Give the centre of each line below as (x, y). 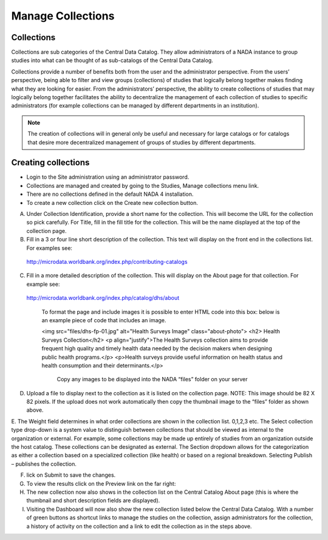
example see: (43, 284)
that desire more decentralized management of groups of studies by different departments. (142, 142)
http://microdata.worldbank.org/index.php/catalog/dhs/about (103, 298)
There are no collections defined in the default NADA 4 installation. (110, 194)
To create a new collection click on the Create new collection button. (112, 202)
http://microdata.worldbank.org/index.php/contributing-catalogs (107, 262)
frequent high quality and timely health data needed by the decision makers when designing (157, 348)
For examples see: (50, 248)
